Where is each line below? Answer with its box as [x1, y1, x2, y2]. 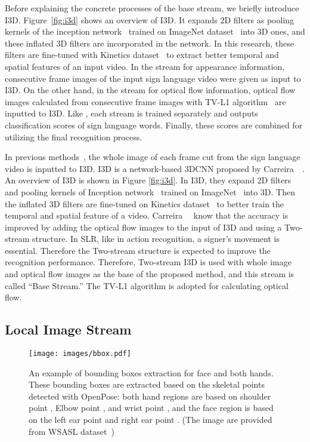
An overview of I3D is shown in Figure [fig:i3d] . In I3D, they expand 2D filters [5, 174, 292, 186]
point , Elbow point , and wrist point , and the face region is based [29, 401, 274, 414]
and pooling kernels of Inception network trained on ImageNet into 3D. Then [5, 185, 295, 198]
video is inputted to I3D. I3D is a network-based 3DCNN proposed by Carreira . [5, 162, 305, 174]
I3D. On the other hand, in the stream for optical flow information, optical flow [5, 84, 296, 96]
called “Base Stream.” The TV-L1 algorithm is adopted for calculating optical [5, 279, 289, 291]
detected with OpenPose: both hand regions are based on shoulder [29, 389, 271, 402]
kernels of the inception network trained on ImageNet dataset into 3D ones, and [5, 25, 305, 38]
